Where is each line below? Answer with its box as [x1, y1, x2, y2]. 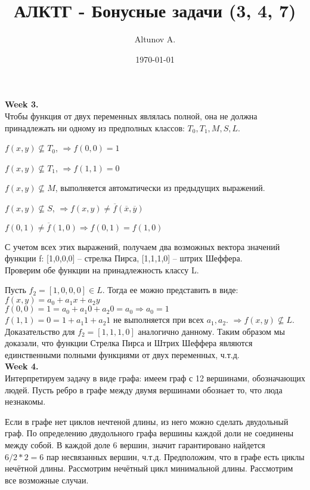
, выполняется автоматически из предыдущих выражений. [55, 181, 265, 194]
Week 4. [5, 360, 39, 372]
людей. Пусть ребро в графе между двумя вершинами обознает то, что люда [5, 383, 283, 396]
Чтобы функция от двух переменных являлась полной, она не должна [5, 109, 258, 122]
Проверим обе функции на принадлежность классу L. [5, 263, 199, 276]
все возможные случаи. [5, 473, 89, 486]
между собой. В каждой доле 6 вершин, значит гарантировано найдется [5, 439, 265, 451]
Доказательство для [5, 325, 75, 337]
